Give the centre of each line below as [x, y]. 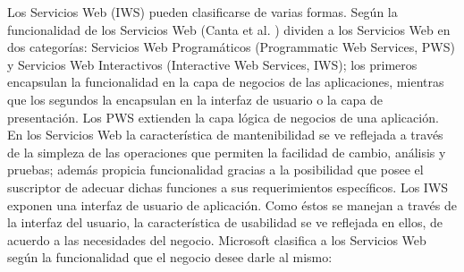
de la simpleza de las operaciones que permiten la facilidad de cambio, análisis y [227, 152]
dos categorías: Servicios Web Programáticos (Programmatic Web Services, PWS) [231, 47]
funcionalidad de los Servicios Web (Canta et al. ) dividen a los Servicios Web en [229, 29]
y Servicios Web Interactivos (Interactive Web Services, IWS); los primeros [212, 64]
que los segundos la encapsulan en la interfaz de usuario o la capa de [195, 99]
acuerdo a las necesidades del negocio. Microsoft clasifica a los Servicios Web [217, 239]
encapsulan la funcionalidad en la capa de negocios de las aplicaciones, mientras [226, 82]
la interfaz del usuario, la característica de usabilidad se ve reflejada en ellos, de [225, 222]
